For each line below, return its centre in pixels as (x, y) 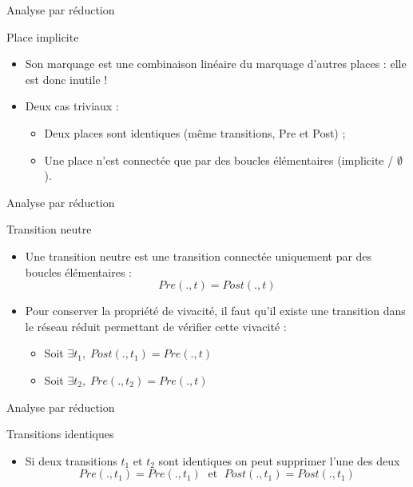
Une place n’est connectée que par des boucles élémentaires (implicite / (219, 160)
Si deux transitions (71, 460)
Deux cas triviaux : (72, 106)
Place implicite (43, 36)
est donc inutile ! (66, 79)
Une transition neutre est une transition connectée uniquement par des (199, 255)
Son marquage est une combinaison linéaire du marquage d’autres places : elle (216, 64)
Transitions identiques (60, 434)
